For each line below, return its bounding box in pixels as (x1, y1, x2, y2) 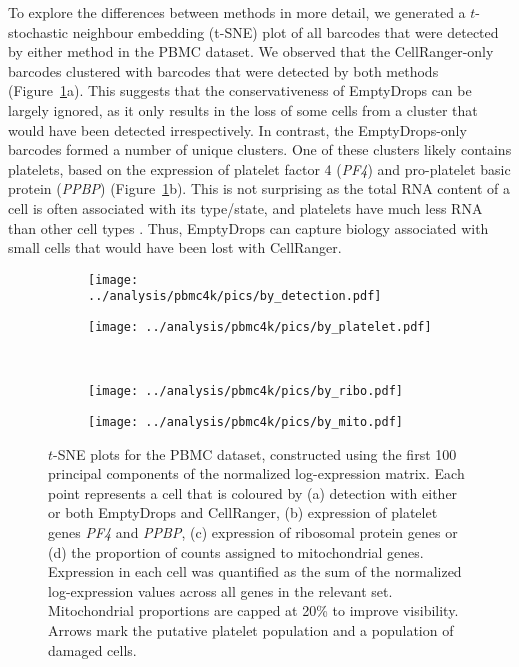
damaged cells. (48, 639, 137, 660)
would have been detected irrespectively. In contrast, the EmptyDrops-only (8, 119, 467, 140)
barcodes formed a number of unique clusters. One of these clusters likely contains (8, 139, 512, 160)
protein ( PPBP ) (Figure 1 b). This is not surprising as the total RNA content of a (8, 178, 511, 199)
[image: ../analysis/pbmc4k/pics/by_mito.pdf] (88, 414, 403, 429)
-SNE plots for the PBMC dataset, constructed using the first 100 (53, 443, 457, 464)
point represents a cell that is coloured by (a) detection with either (48, 482, 458, 503)
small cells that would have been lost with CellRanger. (8, 237, 342, 258)
